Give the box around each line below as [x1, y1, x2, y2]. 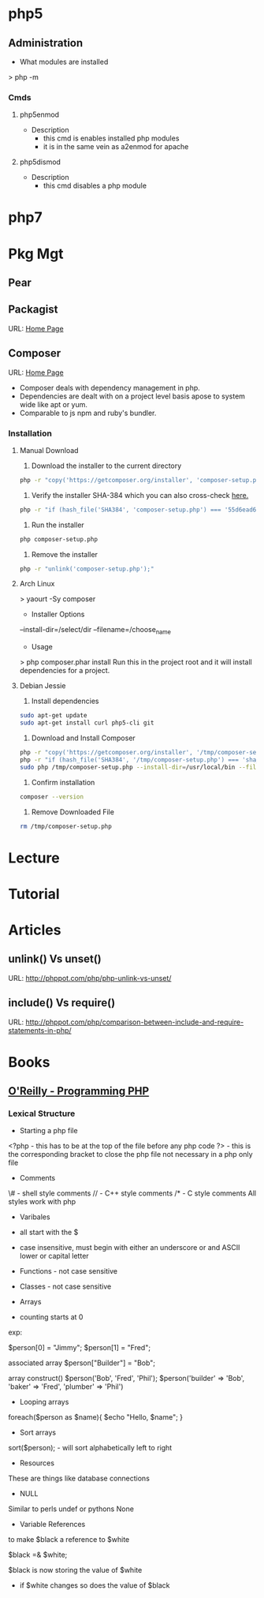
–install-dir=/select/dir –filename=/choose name [19, 625, 172, 636]
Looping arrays [19, 1398, 69, 1407]
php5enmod [19, 110, 60, 119]
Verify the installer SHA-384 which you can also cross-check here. [31, 490, 249, 500]
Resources [19, 1458, 55, 1468]
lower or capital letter [19, 1252, 89, 1261]
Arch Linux [19, 579, 55, 589]
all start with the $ [19, 1228, 79, 1237]
